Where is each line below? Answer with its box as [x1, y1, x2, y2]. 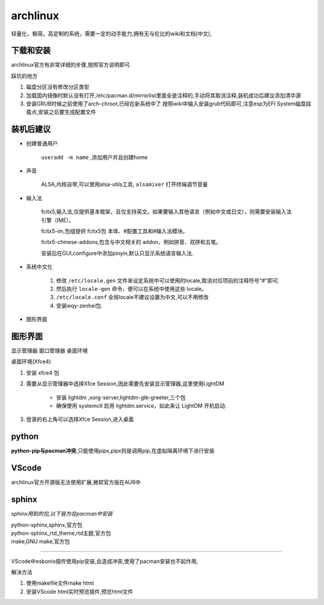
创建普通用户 [26, 140, 58, 147]
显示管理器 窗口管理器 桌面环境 [11, 347, 88, 354]
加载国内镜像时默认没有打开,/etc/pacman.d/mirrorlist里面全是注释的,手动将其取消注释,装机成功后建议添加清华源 [26, 92, 301, 99]
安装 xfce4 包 [26, 369, 59, 376]
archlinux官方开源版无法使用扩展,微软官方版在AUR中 [11, 478, 141, 486]
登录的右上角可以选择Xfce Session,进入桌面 [26, 416, 134, 423]
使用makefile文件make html [26, 579, 94, 587]
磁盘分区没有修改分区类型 [26, 83, 89, 91]
